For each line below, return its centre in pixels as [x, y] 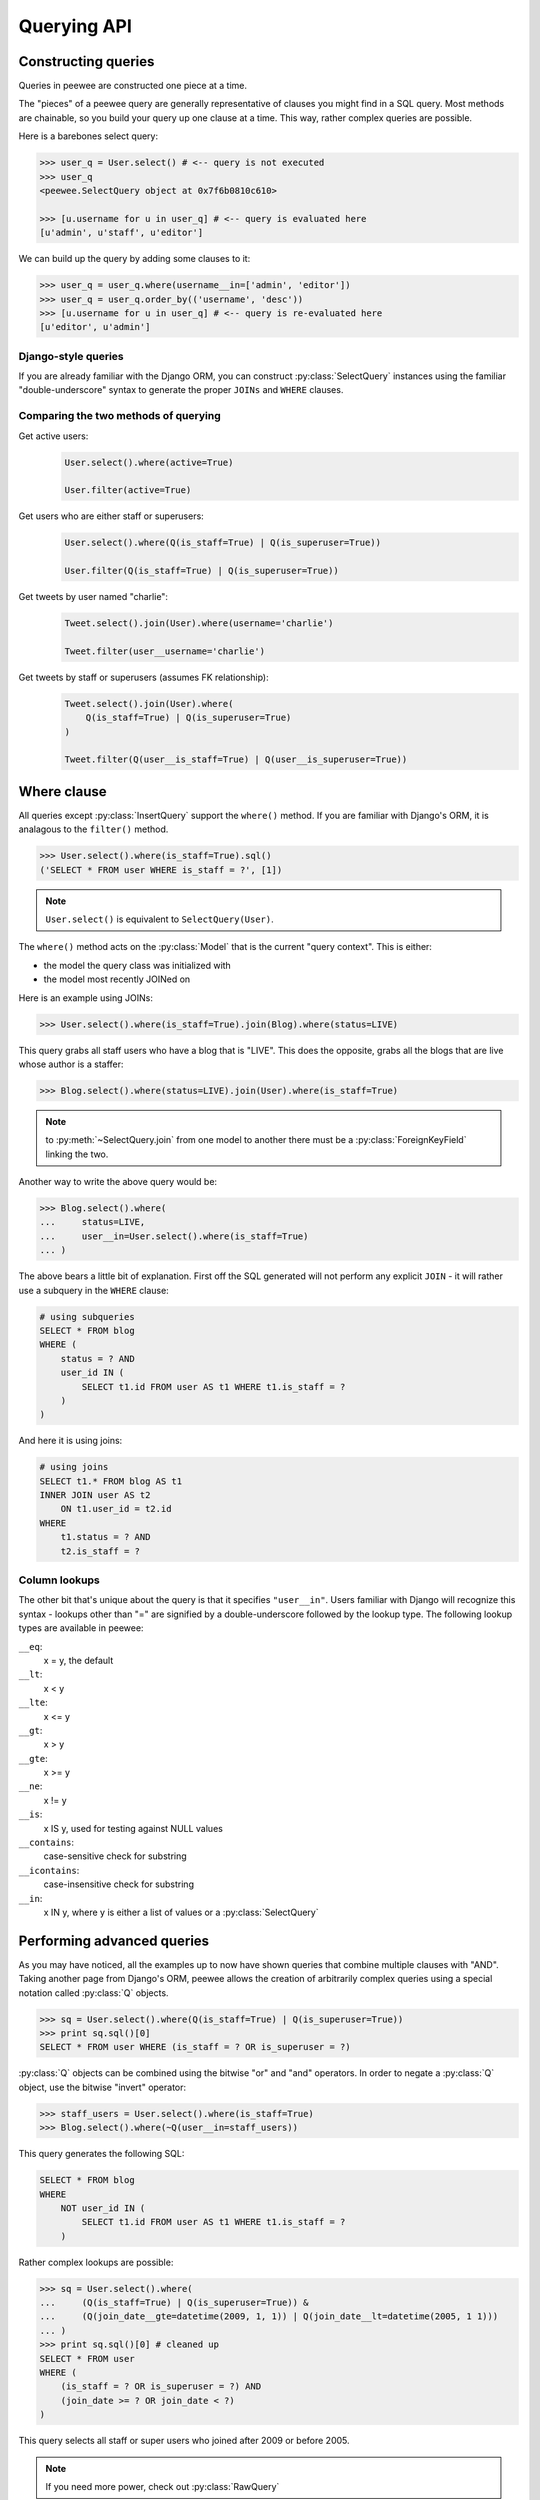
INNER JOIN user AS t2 [95, 1495]
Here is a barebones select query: [88, 136]
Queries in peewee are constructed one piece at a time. [133, 86]
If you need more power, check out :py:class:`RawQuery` [162, 2486]
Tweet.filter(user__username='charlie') [164, 651]
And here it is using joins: [70, 1441]
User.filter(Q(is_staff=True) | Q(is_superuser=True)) [201, 571]
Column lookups [59, 1580]
